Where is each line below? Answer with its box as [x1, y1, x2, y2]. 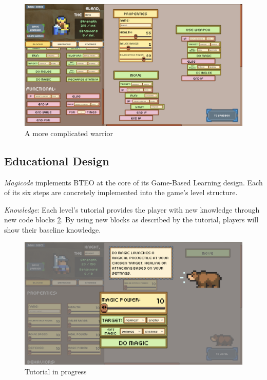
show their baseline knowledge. [4, 224, 101, 235]
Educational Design [4, 153, 109, 168]
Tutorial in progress [25, 366, 87, 377]
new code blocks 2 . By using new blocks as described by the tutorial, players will [4, 214, 259, 225]
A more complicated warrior [25, 127, 113, 138]
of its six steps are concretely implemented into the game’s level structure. [4, 187, 238, 198]
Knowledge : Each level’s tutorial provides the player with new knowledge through [4, 204, 260, 215]
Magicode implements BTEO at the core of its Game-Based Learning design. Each [4, 177, 263, 187]
